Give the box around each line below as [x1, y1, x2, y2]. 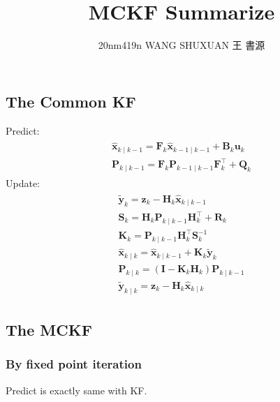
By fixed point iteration [6, 355, 142, 373]
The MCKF [6, 319, 92, 341]
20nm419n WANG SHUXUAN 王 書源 [98, 38, 265, 52]
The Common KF [6, 90, 136, 112]
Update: [6, 176, 40, 191]
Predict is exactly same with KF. [6, 382, 147, 397]
